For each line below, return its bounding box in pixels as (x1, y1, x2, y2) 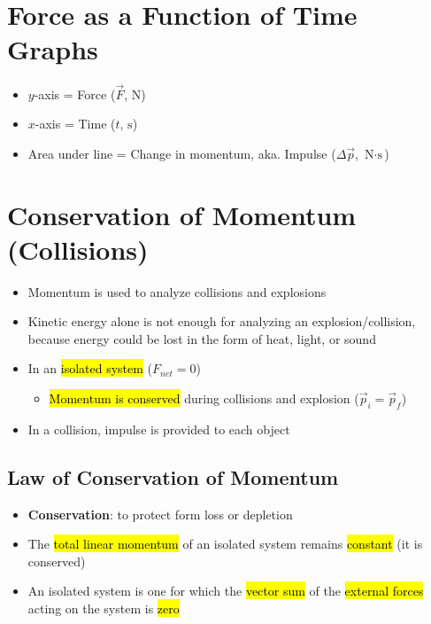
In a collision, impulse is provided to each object (27, 419, 290, 438)
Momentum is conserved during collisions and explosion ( (49, 389, 359, 407)
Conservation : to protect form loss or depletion (27, 504, 293, 523)
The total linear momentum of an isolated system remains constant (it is (27, 534, 423, 553)
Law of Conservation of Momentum (7, 463, 339, 490)
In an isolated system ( (27, 359, 153, 378)
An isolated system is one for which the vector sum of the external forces (27, 581, 424, 600)
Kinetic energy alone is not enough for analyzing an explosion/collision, (27, 312, 416, 331)
